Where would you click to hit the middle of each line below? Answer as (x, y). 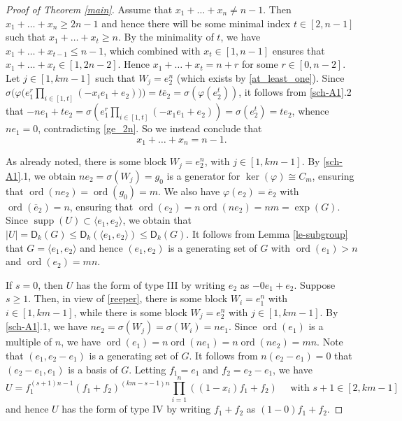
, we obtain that (157, 220)
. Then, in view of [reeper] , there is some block (128, 298)
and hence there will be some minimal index (196, 23)
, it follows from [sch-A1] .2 (295, 92)
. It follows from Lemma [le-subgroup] (267, 233)
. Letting (148, 369)
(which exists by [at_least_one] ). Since (260, 77)
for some (260, 64)
